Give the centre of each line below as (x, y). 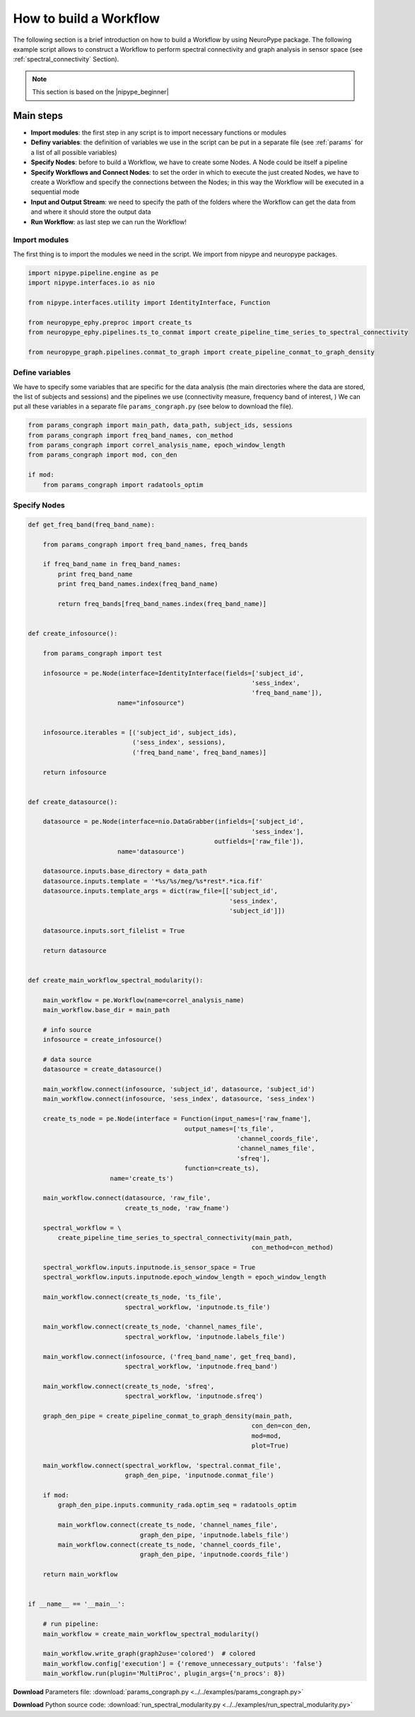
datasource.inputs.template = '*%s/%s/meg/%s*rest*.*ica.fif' (153, 881)
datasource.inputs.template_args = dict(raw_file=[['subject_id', (160, 891)
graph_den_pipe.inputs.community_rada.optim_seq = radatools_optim (177, 1505)
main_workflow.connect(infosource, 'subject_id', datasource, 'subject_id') (179, 1089)
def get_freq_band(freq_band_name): (92, 524)
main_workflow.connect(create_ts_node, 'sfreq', (129, 1386)
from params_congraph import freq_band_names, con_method (130, 435)
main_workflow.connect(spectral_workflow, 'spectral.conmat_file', (162, 1465)
